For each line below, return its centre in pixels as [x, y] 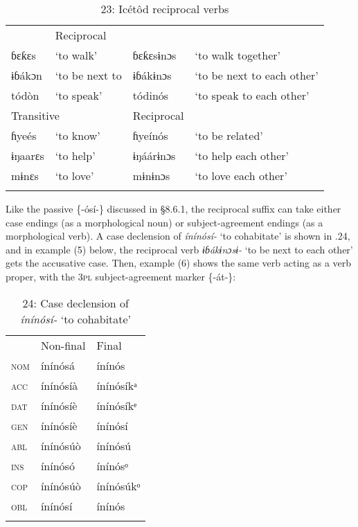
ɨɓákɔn [27, 75]
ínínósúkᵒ [118, 485]
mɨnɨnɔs [151, 176]
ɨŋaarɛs [28, 155]
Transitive [35, 115]
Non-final [63, 345]
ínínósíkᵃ [117, 385]
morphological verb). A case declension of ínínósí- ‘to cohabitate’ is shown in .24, [178, 236]
